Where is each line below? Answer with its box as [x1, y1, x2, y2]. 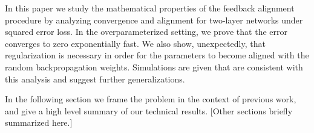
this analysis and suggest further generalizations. [5, 72, 185, 85]
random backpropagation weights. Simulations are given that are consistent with [5, 60, 303, 73]
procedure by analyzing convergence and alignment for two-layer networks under [5, 13, 303, 26]
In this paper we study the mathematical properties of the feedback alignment [5, 2, 295, 14]
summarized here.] [5, 116, 73, 129]
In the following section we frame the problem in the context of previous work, [5, 93, 296, 105]
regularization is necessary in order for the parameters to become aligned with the [5, 49, 309, 61]
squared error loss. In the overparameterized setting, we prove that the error [5, 25, 287, 38]
